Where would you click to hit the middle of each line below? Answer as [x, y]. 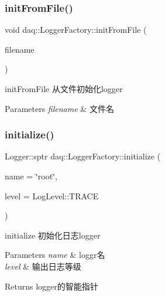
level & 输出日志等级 [43, 266]
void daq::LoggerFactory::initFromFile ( [76, 30]
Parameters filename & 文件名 [59, 108]
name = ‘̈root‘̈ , [31, 176]
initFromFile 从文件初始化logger [64, 89]
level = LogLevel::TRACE [52, 195]
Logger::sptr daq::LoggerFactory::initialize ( [83, 156]
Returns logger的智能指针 [51, 286]
